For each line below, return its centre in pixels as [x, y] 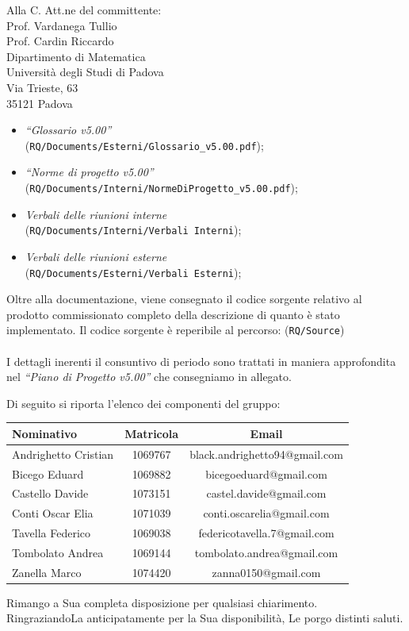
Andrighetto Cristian [63, 454]
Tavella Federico [52, 533]
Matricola [152, 433]
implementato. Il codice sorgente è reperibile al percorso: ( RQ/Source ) [176, 330]
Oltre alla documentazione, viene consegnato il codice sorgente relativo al [184, 299]
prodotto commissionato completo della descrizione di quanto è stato [173, 314]
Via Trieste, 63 [42, 87]
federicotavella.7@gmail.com [266, 533]
